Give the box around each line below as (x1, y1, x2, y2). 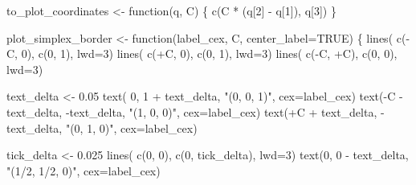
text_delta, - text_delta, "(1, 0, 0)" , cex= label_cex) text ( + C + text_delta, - (6, 103, 385, 120)
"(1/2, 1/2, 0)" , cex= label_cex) (6, 162, 161, 179)
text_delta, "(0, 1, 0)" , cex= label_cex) (6, 119, 198, 136)
